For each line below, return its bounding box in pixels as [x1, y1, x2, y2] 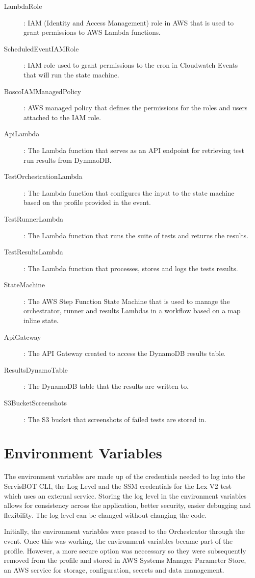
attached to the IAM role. [24, 112, 101, 122]
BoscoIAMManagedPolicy [4, 86, 81, 96]
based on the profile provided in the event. [24, 197, 151, 207]
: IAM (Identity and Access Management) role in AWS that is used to [24, 17, 234, 27]
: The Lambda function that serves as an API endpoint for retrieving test [24, 145, 245, 155]
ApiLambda [4, 128, 40, 139]
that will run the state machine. [24, 69, 119, 79]
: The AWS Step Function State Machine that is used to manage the [24, 296, 230, 306]
